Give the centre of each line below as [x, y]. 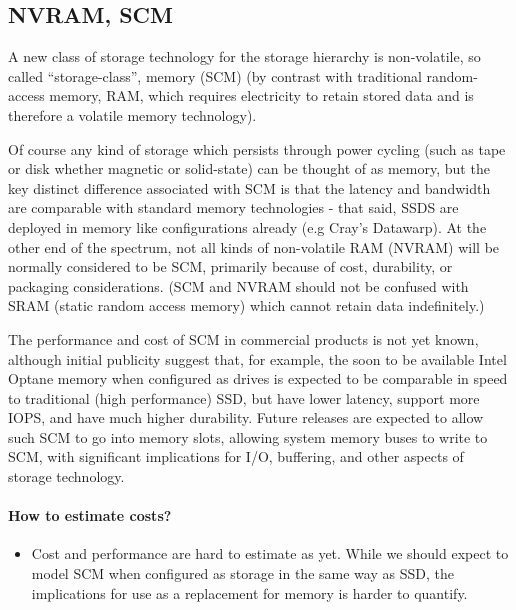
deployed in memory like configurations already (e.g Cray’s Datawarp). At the [247, 226]
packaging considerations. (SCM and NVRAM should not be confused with [238, 285]
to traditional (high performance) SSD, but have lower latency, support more [244, 397]
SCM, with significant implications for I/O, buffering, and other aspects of [236, 456]
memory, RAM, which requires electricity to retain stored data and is [261, 95]
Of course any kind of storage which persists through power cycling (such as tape [257, 148]
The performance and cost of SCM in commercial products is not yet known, [243, 338]
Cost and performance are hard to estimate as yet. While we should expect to [270, 553]
